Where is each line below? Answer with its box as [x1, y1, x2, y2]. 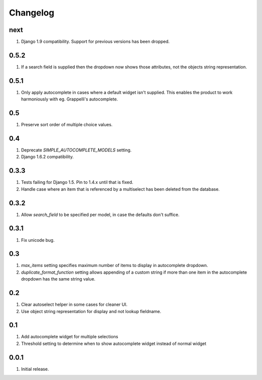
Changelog [9, 7, 54, 18]
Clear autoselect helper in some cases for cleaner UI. [21, 301, 128, 308]
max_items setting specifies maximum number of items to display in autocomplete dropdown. [21, 263, 208, 268]
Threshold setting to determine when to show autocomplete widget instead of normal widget [21, 340, 207, 347]
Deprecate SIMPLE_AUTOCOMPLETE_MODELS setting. [21, 147, 132, 153]
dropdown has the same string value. [21, 276, 96, 282]
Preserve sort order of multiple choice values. [21, 122, 113, 128]
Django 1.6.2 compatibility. [21, 154, 74, 160]
